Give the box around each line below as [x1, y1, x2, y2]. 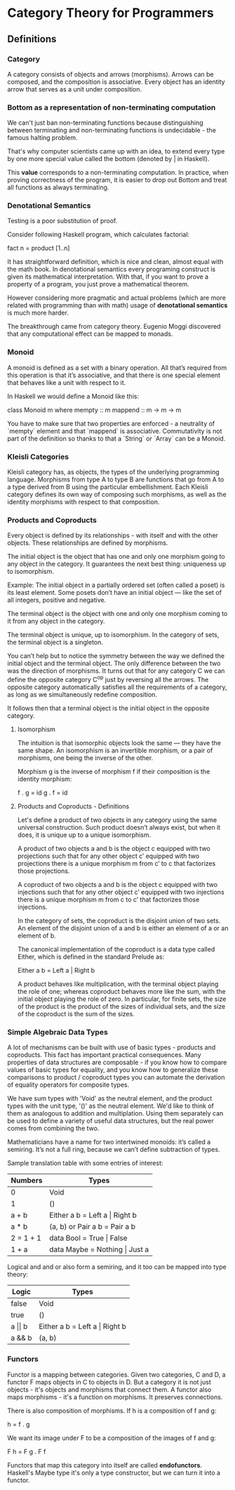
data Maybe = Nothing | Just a [48, 1244, 149, 1254]
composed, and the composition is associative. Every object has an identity [7, 77, 226, 86]
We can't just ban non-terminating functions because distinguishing [7, 118, 203, 127]
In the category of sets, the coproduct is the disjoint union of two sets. [17, 916, 221, 925]
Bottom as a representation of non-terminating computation [7, 102, 216, 112]
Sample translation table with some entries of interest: [7, 1159, 163, 1168]
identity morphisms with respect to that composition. [7, 498, 160, 506]
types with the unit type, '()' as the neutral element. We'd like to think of [7, 1101, 214, 1110]
